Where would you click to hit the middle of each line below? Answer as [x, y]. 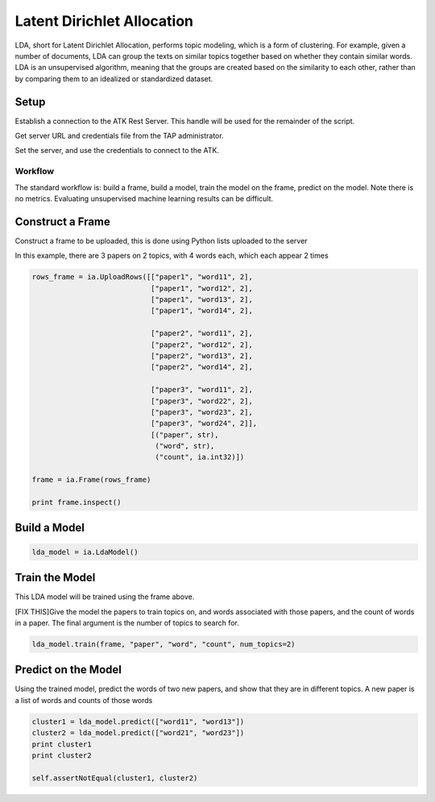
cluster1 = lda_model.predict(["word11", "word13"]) [138, 721]
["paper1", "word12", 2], [201, 288]
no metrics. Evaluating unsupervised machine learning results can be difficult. [144, 198]
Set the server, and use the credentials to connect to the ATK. [117, 151]
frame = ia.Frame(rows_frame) [91, 480]
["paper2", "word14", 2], [201, 367]
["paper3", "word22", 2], [201, 401]
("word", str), [185, 446]
